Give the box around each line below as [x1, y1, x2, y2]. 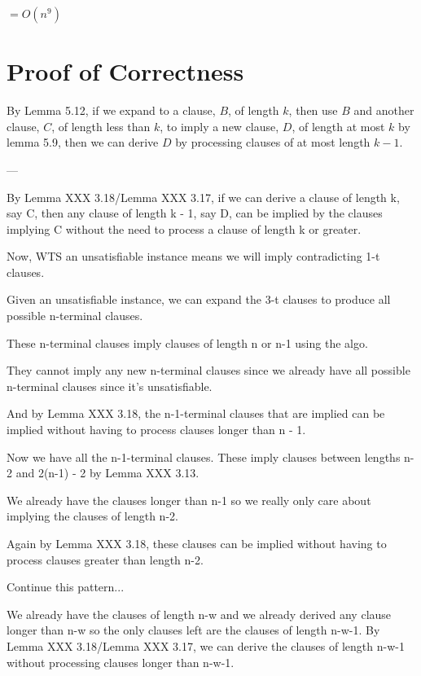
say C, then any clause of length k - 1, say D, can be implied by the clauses [7, 204, 383, 222]
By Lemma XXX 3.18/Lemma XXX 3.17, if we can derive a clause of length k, [7, 188, 400, 205]
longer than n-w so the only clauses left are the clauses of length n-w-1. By [7, 621, 380, 639]
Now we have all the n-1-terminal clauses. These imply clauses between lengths [7, 448, 401, 465]
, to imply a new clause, [160, 117, 279, 134]
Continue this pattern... [7, 578, 125, 595]
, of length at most [292, 117, 385, 134]
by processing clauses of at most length [175, 134, 371, 151]
